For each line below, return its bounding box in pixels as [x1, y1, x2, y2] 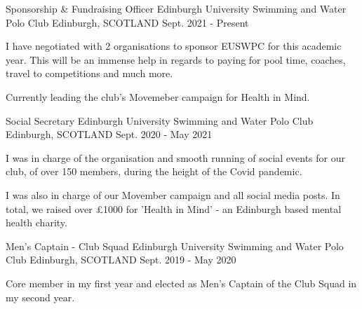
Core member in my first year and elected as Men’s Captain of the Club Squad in [6, 275, 357, 290]
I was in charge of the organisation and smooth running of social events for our [6, 150, 345, 165]
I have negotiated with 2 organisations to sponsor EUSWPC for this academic [6, 39, 342, 53]
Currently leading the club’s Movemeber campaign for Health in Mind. [6, 89, 310, 104]
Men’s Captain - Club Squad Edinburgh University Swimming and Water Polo [6, 238, 344, 253]
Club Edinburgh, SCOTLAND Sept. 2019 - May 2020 [6, 252, 236, 267]
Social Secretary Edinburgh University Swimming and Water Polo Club [6, 113, 314, 128]
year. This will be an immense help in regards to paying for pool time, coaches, [6, 52, 346, 67]
